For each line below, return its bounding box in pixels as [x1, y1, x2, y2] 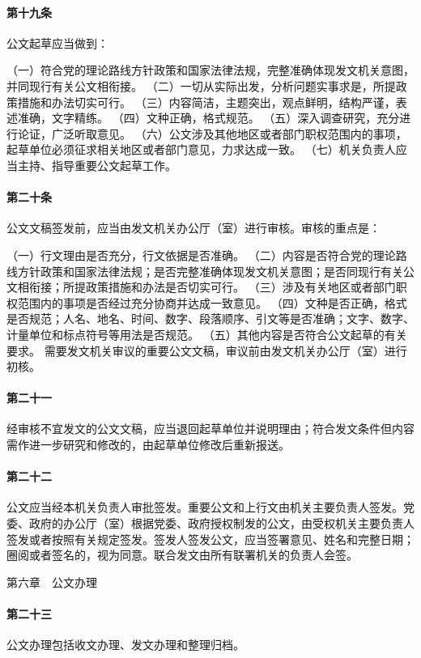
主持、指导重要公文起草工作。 [17, 156, 176, 173]
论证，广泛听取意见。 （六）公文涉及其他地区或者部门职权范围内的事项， [17, 125, 407, 142]
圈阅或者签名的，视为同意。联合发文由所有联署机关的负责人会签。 [6, 546, 358, 563]
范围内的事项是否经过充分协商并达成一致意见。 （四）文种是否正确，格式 [17, 294, 407, 311]
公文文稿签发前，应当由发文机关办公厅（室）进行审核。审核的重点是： [6, 219, 381, 236]
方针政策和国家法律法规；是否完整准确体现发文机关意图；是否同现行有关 [17, 262, 403, 279]
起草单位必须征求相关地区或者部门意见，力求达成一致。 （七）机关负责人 [6, 141, 396, 158]
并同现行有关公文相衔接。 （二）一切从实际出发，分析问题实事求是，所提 [6, 77, 396, 94]
